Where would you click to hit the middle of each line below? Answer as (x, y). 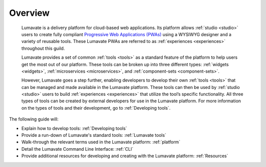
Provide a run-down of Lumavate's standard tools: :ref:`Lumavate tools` (94, 135)
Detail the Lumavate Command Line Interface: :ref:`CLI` (77, 149)
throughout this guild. (43, 48)
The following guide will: (34, 119)
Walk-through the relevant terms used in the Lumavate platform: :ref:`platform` (101, 142)
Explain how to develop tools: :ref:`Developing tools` (74, 128)
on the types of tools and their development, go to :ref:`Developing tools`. (96, 108)
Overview (29, 13)
